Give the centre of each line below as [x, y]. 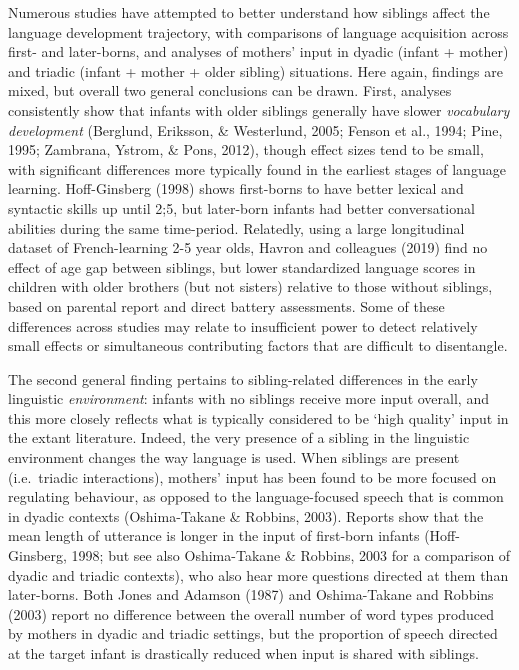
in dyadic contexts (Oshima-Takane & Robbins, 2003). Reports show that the [246, 515]
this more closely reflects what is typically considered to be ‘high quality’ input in [258, 417]
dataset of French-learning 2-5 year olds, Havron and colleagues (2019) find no [248, 247]
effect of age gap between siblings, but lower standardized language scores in [242, 266]
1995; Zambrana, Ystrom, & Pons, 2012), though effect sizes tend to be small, [246, 149]
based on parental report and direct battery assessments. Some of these [226, 305]
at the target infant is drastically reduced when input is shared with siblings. [243, 653]
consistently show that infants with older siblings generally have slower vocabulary [259, 109]
